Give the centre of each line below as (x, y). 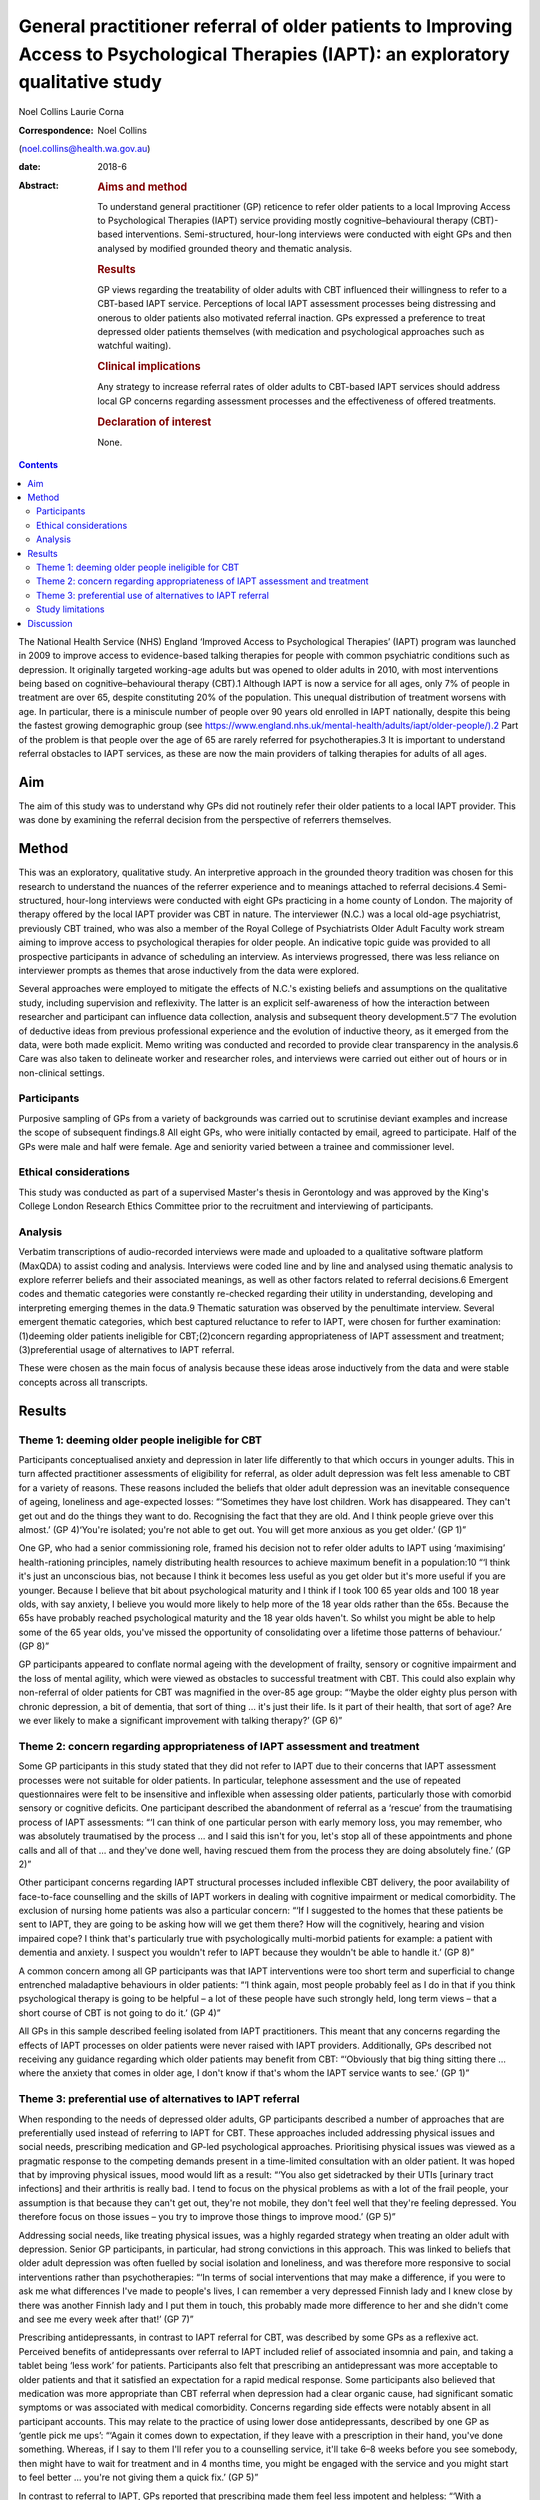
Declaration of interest (154, 422)
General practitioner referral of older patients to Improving (265, 26)
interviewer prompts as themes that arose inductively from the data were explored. (189, 970)
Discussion (50, 623)
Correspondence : (56, 130)
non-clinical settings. (61, 1072)
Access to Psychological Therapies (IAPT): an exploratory (264, 54)
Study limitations (70, 609)
